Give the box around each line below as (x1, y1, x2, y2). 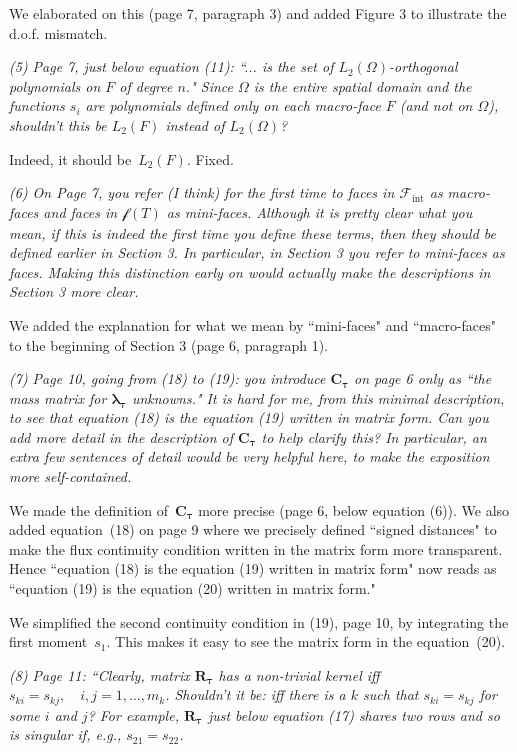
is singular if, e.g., (9, 724, 122, 745)
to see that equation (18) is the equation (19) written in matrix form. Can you (9, 407, 489, 428)
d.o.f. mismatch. (9, 22, 108, 43)
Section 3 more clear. (9, 281, 139, 302)
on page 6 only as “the (354, 368, 492, 389)
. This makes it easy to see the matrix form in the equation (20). (106, 631, 506, 652)
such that (363, 684, 419, 705)
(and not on (399, 95, 473, 116)
